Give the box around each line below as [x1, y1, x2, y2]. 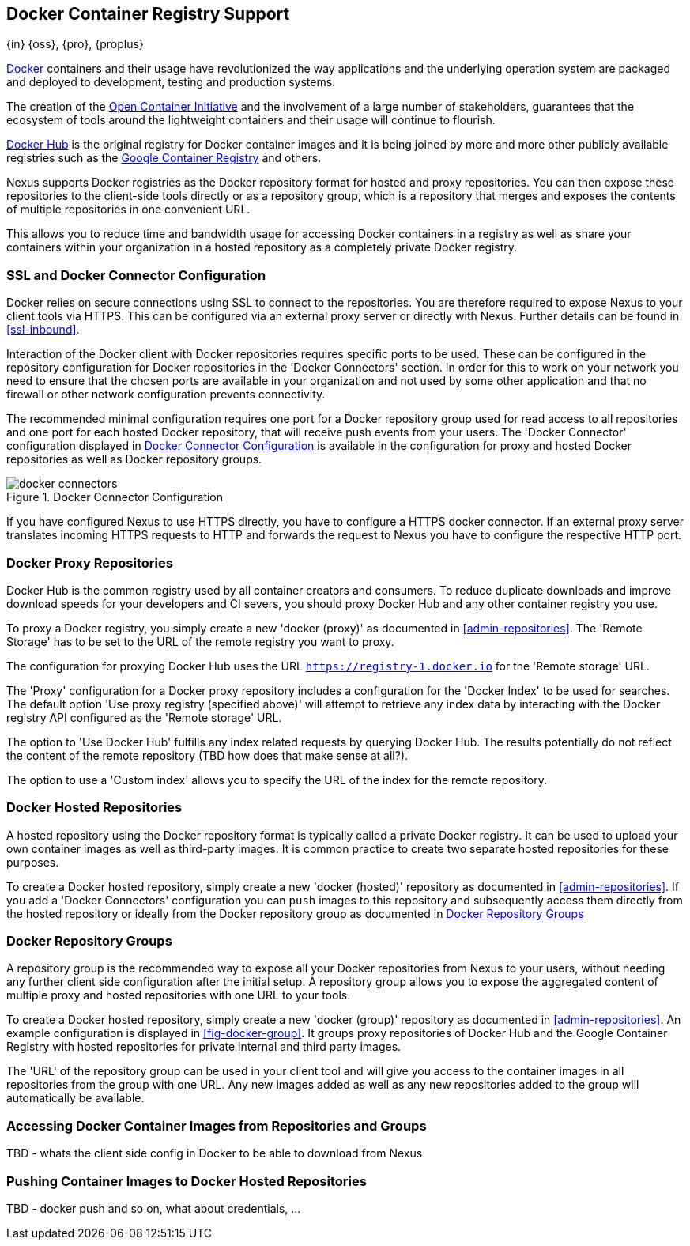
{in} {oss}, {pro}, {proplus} [6, 37, 144, 51]
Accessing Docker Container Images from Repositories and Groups [6, 1117, 427, 1134]
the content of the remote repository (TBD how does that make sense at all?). [6, 748, 409, 762]
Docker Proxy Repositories [6, 554, 173, 571]
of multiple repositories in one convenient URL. [6, 202, 251, 217]
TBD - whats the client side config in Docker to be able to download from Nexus [6, 1146, 423, 1161]
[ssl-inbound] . [6, 323, 80, 337]
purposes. [6, 855, 59, 869]
